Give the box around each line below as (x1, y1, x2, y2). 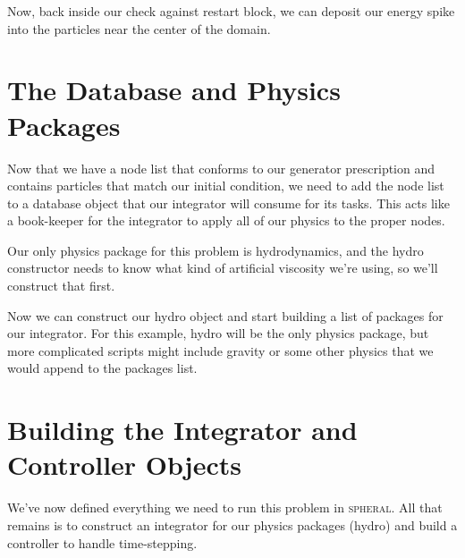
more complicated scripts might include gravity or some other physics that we (7, 341, 434, 359)
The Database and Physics (7, 72, 341, 108)
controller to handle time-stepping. (7, 533, 198, 552)
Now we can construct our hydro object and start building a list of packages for (7, 306, 444, 325)
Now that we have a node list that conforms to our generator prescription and (7, 158, 435, 177)
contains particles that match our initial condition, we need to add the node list (7, 176, 444, 195)
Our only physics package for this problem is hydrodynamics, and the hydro (7, 241, 424, 259)
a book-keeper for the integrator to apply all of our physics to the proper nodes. (7, 211, 445, 230)
